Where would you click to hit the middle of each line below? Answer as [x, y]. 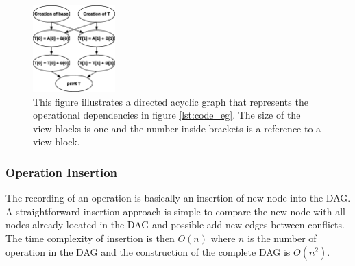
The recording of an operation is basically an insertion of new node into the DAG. [178, 198]
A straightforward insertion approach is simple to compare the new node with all [175, 211]
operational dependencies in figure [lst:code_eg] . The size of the [167, 115]
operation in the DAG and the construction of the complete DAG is [148, 251]
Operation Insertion [62, 172]
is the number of [282, 238]
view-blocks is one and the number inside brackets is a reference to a [177, 128]
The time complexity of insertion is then [90, 238]
